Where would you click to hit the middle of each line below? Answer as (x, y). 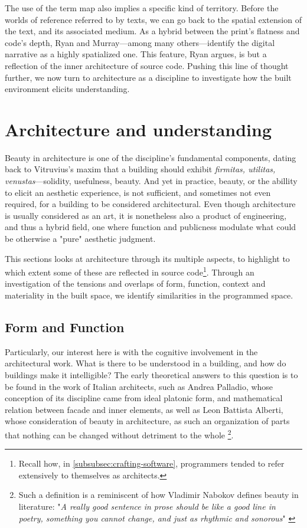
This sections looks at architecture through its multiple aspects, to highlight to (147, 258)
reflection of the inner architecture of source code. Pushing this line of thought (147, 65)
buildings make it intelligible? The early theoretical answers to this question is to (151, 375)
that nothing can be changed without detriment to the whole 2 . (119, 434)
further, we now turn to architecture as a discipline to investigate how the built (148, 77)
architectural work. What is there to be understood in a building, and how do (146, 363)
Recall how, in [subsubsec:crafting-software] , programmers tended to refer (151, 463)
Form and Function (65, 327)
